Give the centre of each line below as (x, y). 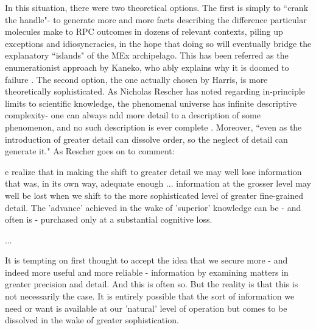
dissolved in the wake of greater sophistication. (92, 320)
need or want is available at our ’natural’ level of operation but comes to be (146, 308)
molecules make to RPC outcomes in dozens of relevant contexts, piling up (144, 31)
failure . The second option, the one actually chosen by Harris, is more (136, 79)
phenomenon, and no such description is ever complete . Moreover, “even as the (153, 127)
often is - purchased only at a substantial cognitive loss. (109, 219)
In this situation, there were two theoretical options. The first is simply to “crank (157, 7)
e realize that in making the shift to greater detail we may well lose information (153, 171)
